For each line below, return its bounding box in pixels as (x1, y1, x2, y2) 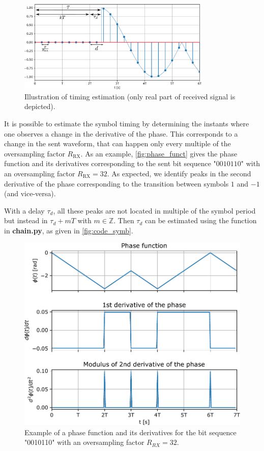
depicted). (24, 101, 55, 112)
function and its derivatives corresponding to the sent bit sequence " (4, 158, 216, 169)
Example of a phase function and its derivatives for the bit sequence (24, 427, 237, 437)
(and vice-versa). (4, 188, 56, 199)
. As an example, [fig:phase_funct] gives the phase (80, 148, 238, 158)
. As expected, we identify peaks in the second (107, 168, 251, 178)
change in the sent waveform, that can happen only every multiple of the (4, 138, 231, 149)
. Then (113, 215, 134, 226)
